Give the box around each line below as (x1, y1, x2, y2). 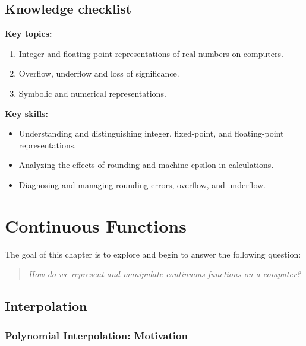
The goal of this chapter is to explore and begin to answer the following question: (5, 247, 301, 260)
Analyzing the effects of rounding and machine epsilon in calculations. (18, 158, 274, 171)
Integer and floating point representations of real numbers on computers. (18, 47, 283, 59)
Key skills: (5, 107, 48, 119)
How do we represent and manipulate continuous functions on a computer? (28, 268, 301, 280)
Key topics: (5, 27, 52, 40)
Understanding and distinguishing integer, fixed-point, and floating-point (18, 127, 284, 139)
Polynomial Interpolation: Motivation (5, 328, 188, 342)
